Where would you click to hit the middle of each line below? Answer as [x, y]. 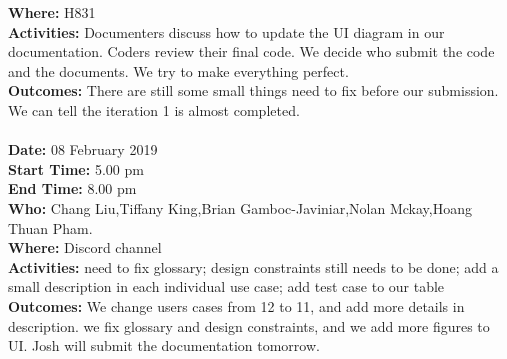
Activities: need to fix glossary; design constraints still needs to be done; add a [253, 266]
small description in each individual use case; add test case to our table [226, 286]
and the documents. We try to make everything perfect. [178, 70]
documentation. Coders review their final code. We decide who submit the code [251, 51]
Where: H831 [52, 12]
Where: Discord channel [85, 247]
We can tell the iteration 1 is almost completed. [154, 109]
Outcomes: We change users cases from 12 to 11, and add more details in [236, 305]
